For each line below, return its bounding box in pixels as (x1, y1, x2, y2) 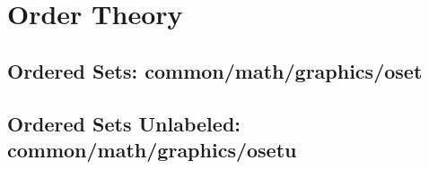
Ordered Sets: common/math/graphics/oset (7, 56, 423, 84)
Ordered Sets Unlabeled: (7, 109, 241, 137)
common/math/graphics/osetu (7, 135, 297, 163)
